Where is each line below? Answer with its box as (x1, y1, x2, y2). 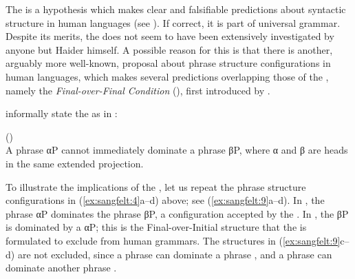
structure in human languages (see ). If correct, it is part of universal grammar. (6, 15, 341, 30)
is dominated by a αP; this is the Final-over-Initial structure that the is (6, 220, 307, 234)
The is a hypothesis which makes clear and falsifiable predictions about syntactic (6, 2, 346, 16)
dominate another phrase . (6, 260, 117, 275)
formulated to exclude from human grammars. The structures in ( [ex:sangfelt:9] (6, 233, 341, 247)
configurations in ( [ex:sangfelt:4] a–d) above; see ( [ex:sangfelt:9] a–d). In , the (6, 193, 325, 207)
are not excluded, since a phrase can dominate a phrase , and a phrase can (17, 247, 332, 261)
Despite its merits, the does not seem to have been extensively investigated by (6, 29, 334, 43)
